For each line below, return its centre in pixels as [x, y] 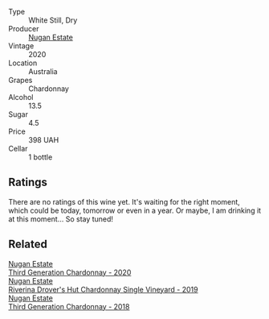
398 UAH [44, 140]
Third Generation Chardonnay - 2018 [69, 306]
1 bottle [41, 157]
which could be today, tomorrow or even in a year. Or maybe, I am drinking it [135, 210]
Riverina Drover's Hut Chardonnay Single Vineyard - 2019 [103, 289]
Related [28, 244]
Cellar [18, 149]
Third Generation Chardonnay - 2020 [70, 272]
